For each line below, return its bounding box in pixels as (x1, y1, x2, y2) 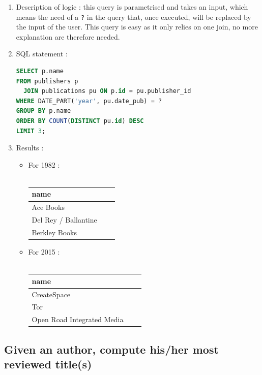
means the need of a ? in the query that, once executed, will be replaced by (16, 11, 251, 22)
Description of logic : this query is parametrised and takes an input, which (16, 2, 248, 12)
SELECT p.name (16, 68, 64, 75)
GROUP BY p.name (16, 107, 71, 115)
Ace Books (32, 202, 65, 212)
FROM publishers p (16, 77, 78, 85)
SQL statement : (16, 48, 68, 59)
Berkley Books (32, 227, 77, 237)
